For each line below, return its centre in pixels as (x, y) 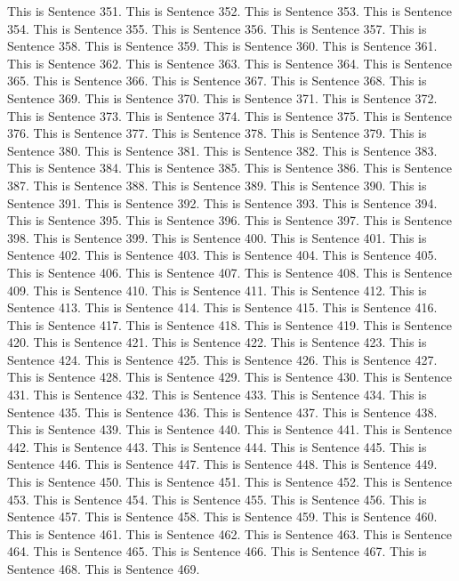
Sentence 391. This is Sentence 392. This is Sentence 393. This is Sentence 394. (222, 202)
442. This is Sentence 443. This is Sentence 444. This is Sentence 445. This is (217, 446)
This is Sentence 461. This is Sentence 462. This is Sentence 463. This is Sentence (229, 533)
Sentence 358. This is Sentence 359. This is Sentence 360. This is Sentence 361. (222, 46)
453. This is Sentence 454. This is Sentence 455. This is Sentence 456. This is (217, 499)
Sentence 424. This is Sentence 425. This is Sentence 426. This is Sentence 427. (222, 359)
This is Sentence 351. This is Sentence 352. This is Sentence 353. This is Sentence (229, 11)
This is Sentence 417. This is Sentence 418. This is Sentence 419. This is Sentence (229, 324)
